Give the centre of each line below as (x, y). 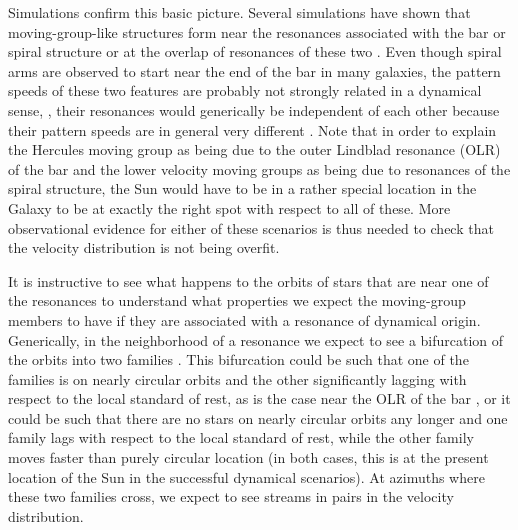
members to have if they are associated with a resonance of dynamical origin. (244, 319)
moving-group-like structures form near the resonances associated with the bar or (257, 31)
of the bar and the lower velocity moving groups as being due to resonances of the (259, 168)
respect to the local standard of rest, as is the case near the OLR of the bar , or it (259, 398)
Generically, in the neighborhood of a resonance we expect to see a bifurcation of (256, 339)
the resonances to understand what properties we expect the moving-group (237, 300)
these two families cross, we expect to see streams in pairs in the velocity (231, 496)
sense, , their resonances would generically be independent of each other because (254, 109)
